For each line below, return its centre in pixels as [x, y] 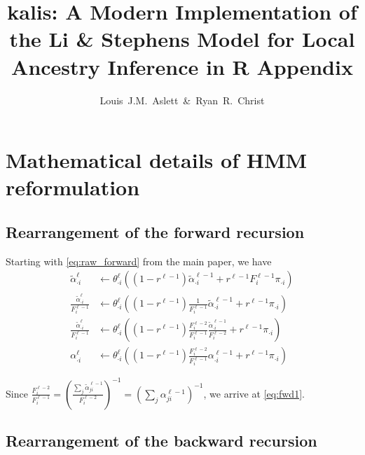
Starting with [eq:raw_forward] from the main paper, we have [139, 261]
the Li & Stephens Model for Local [182, 39]
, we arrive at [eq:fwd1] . [254, 393]
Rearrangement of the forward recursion [155, 231]
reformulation [73, 187]
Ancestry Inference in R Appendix [182, 66]
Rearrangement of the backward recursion [161, 441]
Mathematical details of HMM [157, 160]
